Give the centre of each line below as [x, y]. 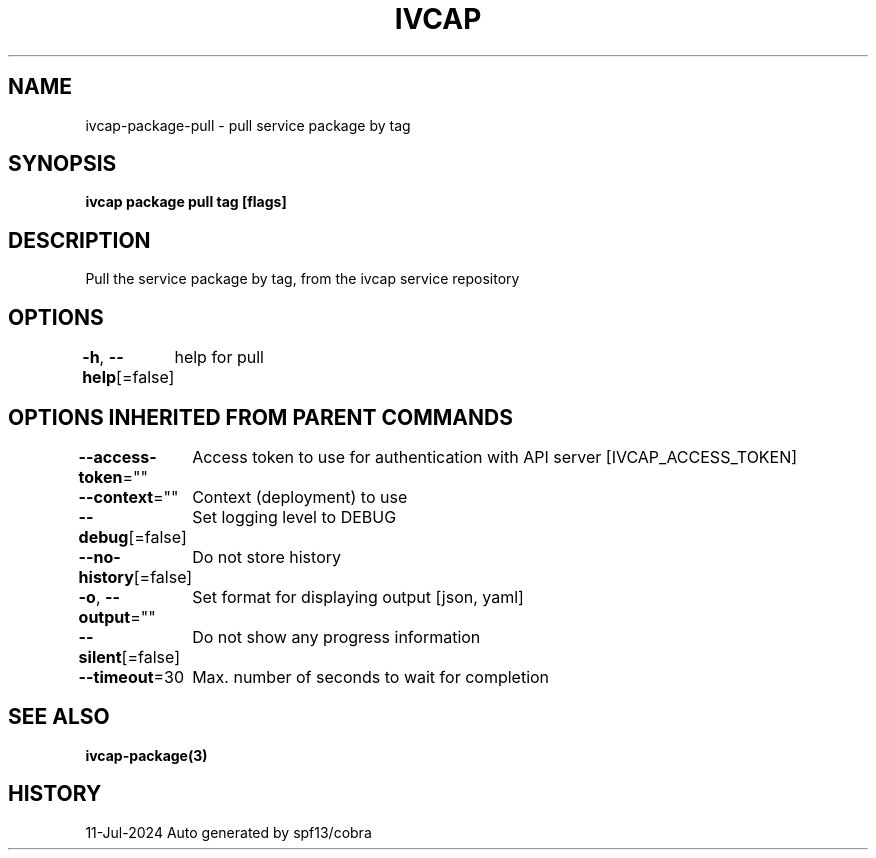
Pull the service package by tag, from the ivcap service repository [302, 279]
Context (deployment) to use [300, 496]
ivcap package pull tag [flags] [186, 202]
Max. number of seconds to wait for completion [371, 676]
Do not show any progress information [336, 636]
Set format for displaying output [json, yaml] [358, 596]
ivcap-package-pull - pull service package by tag [248, 125]
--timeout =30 [131, 676]
